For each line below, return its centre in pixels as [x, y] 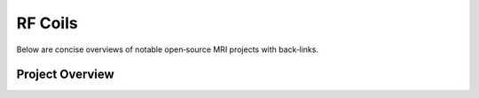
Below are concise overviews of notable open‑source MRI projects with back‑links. [168, 49]
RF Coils [47, 23]
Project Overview [65, 75]
